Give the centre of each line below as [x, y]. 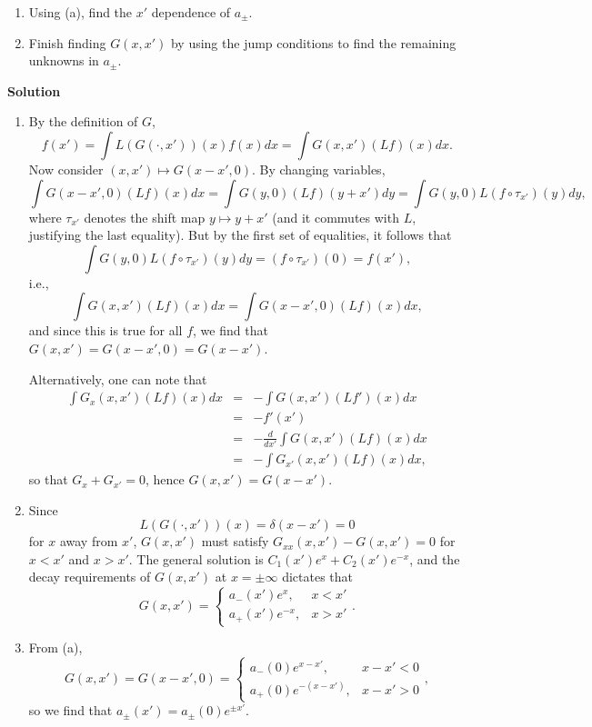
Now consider [66, 169]
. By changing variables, [318, 169]
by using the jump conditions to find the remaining [313, 42]
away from [89, 541]
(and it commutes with [336, 217]
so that [48, 479]
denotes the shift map [145, 217]
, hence [165, 479]
